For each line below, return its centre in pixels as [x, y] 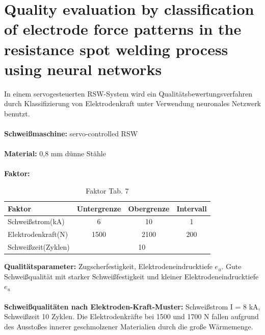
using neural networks [83, 69]
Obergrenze [149, 208]
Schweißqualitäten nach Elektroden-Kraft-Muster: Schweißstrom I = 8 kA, [132, 306]
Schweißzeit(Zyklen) [39, 247]
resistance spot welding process [116, 49]
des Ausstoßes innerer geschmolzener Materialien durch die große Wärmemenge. [129, 326]
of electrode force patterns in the [123, 29]
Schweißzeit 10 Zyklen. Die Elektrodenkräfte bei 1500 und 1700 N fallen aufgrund [131, 316]
